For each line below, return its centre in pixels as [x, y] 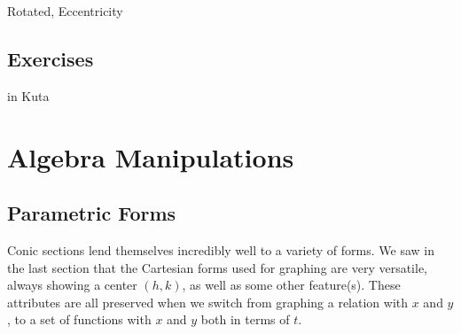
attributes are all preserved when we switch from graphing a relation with [208, 302]
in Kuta [28, 95]
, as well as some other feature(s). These [291, 285]
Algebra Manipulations [151, 156]
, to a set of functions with [79, 319]
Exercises [51, 58]
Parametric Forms [92, 213]
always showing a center [72, 285]
